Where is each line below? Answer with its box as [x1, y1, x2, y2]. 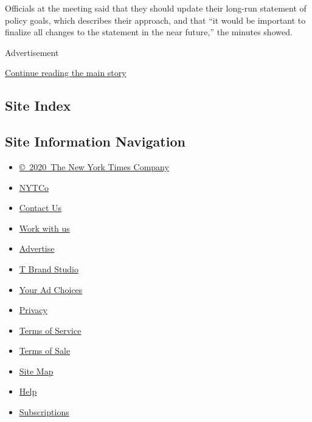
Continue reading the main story [5, 66, 127, 79]
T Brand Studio [19, 262, 78, 275]
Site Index [5, 96, 71, 115]
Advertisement [5, 46, 59, 58]
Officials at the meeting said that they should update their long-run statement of [5, 2, 307, 14]
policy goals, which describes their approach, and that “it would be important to [5, 13, 306, 26]
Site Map [19, 364, 54, 377]
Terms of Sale [19, 344, 71, 357]
